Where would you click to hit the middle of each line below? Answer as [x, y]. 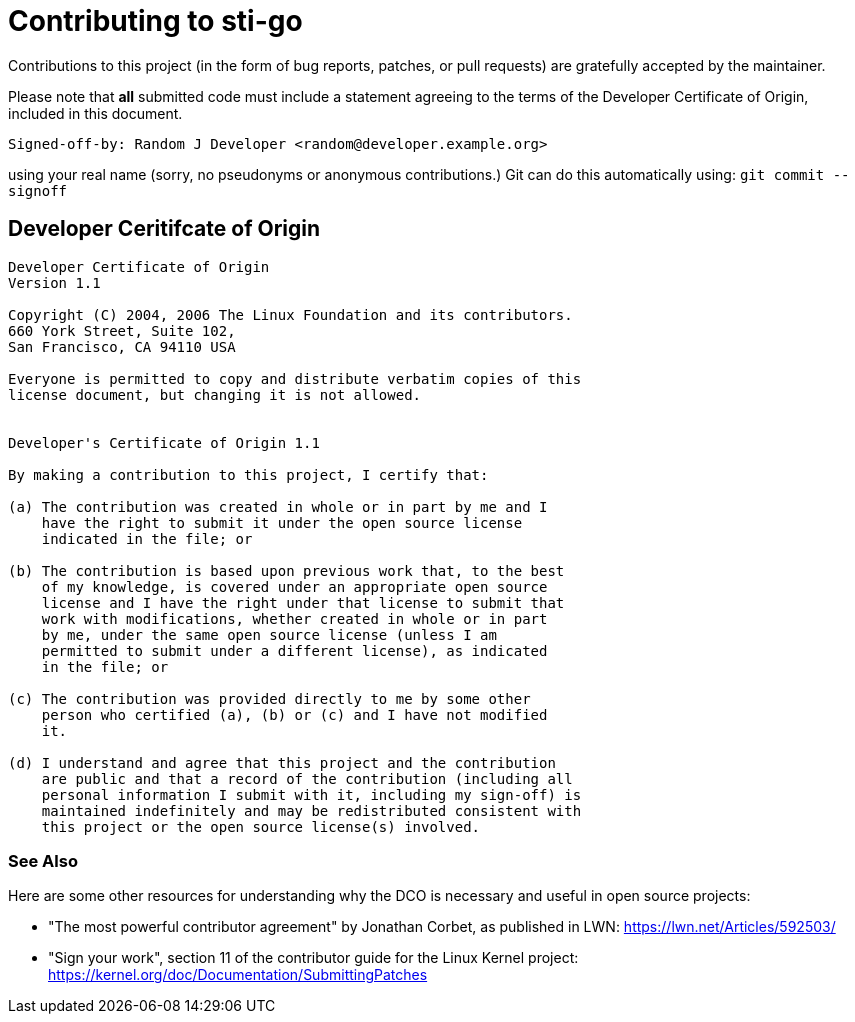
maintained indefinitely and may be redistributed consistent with [311, 810]
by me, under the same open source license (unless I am [269, 634]
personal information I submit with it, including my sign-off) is [311, 794]
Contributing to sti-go [155, 21]
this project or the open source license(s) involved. [261, 826]
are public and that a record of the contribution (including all [307, 778]
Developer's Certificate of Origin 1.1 [164, 442]
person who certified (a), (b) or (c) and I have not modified [294, 714]
